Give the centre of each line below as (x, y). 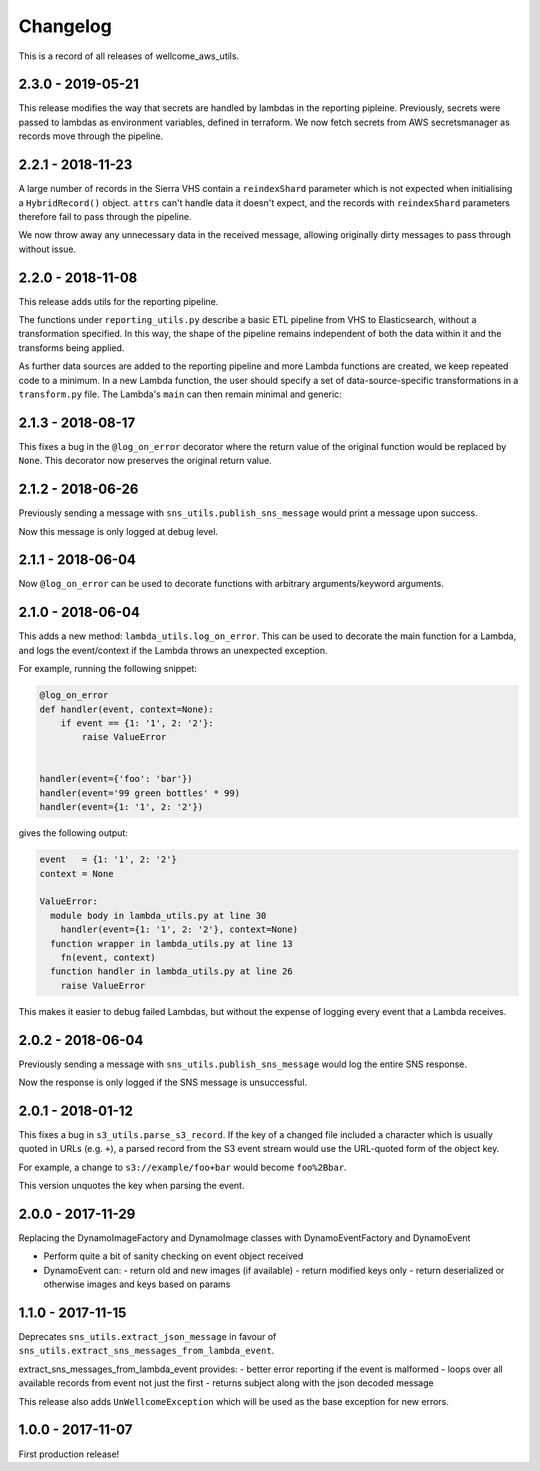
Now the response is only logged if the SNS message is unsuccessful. (163, 1082)
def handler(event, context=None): (126, 709)
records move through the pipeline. (91, 136)
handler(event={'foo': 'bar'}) (116, 779)
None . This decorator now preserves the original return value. (145, 461)
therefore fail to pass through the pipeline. (105, 216)
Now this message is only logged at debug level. (118, 531)
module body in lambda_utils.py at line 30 (158, 915)
